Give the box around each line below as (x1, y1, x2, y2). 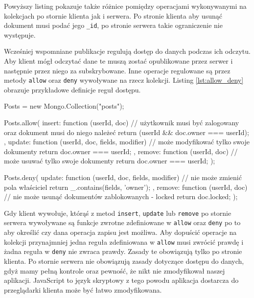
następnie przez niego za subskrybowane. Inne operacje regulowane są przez (4, 65, 231, 75)
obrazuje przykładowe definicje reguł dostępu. (4, 84, 141, 94)
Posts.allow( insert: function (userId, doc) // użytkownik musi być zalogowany (4, 117, 239, 128)
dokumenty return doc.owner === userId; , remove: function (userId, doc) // (4, 146, 238, 156)
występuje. (4, 29, 36, 40)
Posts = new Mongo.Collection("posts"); (4, 101, 124, 111)
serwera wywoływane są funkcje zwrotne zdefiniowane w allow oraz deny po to (4, 217, 241, 228)
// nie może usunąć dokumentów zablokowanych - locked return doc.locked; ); (4, 191, 238, 202)
